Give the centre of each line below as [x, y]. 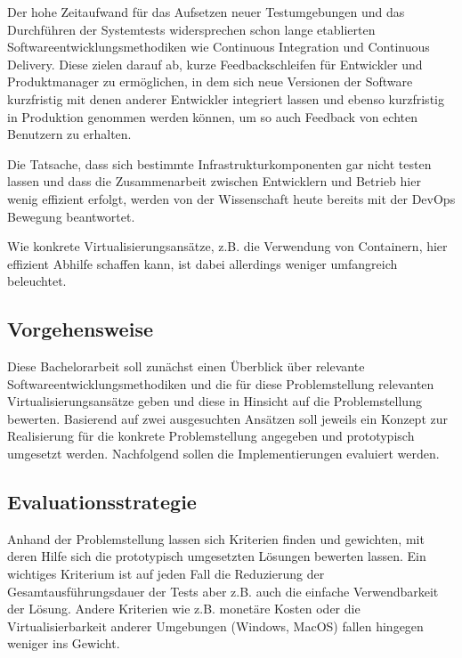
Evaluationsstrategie [102, 502]
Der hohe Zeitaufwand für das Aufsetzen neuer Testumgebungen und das [206, 12]
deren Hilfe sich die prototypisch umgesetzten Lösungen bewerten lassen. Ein [217, 556]
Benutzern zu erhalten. [69, 134]
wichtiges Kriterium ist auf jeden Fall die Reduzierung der [166, 574]
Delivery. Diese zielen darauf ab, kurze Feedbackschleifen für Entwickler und [215, 64]
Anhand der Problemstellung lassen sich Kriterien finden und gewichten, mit [216, 538]
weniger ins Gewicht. [64, 643]
